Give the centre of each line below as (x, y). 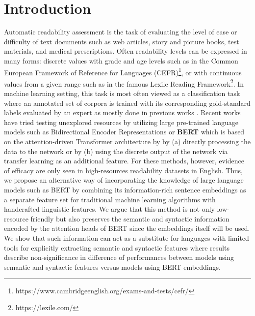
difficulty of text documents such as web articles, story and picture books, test (122, 41)
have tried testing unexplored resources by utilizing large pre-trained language (121, 122)
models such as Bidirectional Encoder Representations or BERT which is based (124, 132)
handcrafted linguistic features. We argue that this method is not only (109, 209)
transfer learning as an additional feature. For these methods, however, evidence (124, 161)
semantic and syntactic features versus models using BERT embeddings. (112, 267)
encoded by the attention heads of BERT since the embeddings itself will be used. (127, 228)
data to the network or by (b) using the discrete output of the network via (116, 151)
